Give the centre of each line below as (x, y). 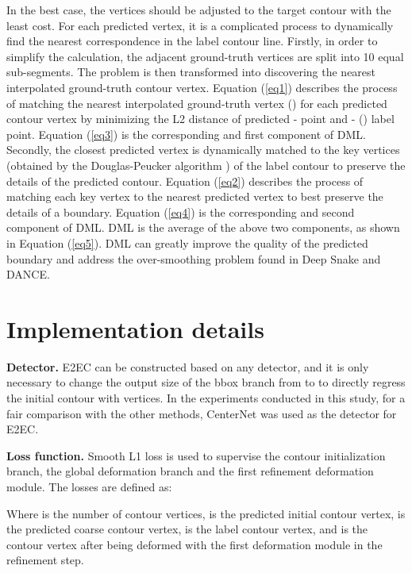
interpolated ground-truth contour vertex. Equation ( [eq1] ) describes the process (202, 87)
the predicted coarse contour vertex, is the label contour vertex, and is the (187, 529)
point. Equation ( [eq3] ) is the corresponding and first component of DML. (186, 134)
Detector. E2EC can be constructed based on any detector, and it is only (188, 366)
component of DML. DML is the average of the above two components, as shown (203, 227)
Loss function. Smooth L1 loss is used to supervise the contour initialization (196, 455)
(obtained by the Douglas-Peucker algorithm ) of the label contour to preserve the (206, 165)
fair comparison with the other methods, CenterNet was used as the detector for (202, 413)
